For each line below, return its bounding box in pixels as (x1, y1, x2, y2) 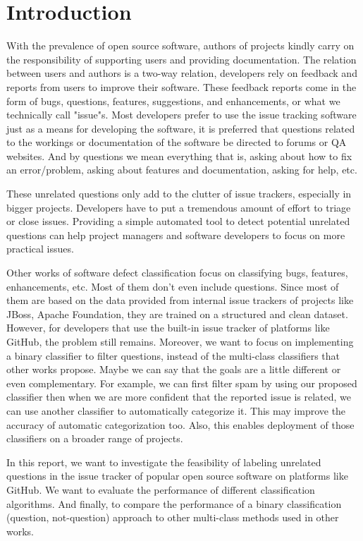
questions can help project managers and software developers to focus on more (6, 227, 345, 242)
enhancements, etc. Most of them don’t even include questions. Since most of (6, 279, 339, 293)
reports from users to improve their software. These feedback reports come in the (6, 79, 357, 94)
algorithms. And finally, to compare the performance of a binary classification (6, 496, 342, 511)
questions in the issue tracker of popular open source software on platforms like (6, 468, 348, 483)
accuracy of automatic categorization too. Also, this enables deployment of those (6, 417, 355, 432)
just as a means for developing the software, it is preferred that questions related (6, 121, 355, 135)
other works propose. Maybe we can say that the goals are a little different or (6, 362, 341, 377)
